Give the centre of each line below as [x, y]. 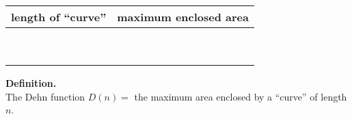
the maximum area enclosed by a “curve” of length [241, 96]
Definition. [31, 83]
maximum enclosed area [183, 17]
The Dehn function [45, 96]
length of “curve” [59, 17]
